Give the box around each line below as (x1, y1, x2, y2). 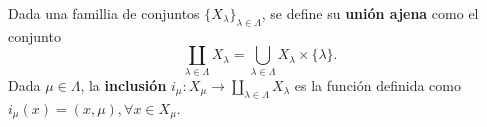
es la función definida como (294, 74, 461, 95)
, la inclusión (80, 74, 167, 95)
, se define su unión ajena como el (261, 3, 479, 23)
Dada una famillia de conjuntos (8, 3, 200, 23)
